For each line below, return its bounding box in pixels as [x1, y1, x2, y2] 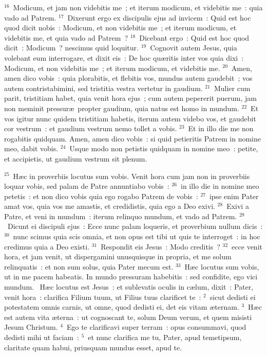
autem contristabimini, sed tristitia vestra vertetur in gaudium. [4, 82, 203, 93]
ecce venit [232, 241, 262, 252]
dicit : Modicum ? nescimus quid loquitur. [4, 42, 139, 53]
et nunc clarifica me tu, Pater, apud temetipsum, [88, 332, 242, 342]
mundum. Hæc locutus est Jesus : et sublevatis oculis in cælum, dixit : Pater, [4, 281, 254, 292]
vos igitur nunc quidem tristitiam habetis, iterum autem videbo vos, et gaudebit [4, 113, 256, 123]
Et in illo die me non [188, 123, 254, 134]
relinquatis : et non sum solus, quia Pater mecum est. [4, 261, 174, 272]
